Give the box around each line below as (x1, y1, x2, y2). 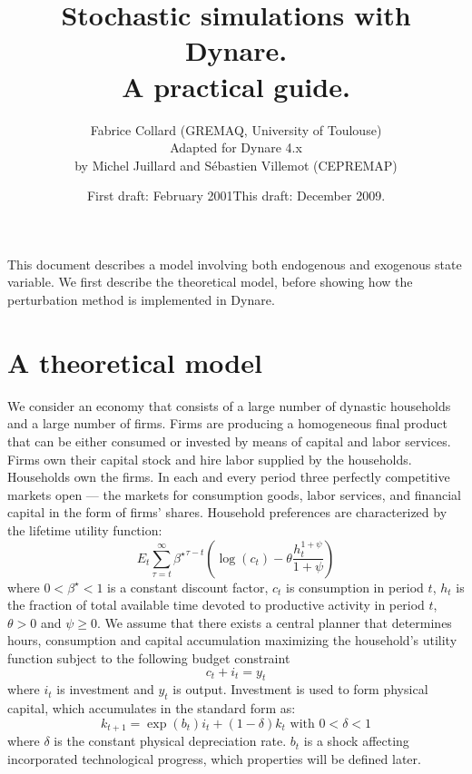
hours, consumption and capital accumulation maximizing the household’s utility (7, 631, 457, 650)
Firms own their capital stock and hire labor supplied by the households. (7, 449, 412, 468)
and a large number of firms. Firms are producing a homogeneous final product (7, 414, 447, 433)
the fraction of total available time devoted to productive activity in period (7, 595, 425, 614)
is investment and (56, 680, 154, 699)
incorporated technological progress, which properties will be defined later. (7, 749, 421, 768)
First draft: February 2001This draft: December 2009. (86, 186, 386, 205)
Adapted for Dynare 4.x (170, 138, 302, 157)
